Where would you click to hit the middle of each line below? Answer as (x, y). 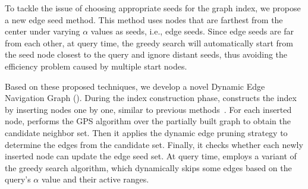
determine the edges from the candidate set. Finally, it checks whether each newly (154, 144)
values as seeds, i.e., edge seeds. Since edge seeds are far (192, 31)
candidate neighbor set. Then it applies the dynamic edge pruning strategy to (146, 132)
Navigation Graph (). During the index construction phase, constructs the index (151, 98)
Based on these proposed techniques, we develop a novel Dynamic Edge (135, 86)
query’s (18, 179)
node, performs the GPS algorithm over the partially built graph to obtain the (148, 121)
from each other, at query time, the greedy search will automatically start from (149, 42)
